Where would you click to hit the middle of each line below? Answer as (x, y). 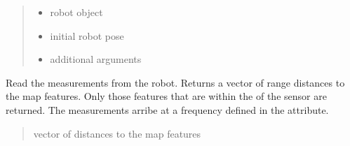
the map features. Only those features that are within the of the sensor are (166, 96)
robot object (76, 12)
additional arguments (96, 59)
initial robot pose (87, 35)
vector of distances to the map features (117, 133)
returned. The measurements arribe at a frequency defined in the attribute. (167, 109)
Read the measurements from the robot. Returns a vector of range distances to (175, 82)
